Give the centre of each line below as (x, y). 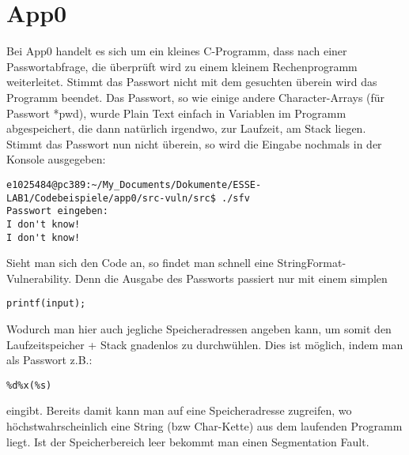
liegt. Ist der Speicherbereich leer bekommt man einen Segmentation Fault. (188, 441)
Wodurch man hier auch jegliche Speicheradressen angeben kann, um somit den (199, 329)
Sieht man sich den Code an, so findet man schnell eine (140, 263)
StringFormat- (312, 263)
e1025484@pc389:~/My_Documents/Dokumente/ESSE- (134, 184)
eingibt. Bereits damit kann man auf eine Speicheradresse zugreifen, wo (179, 410)
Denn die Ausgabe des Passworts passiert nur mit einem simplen (231, 278)
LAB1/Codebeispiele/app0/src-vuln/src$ (111, 198)
